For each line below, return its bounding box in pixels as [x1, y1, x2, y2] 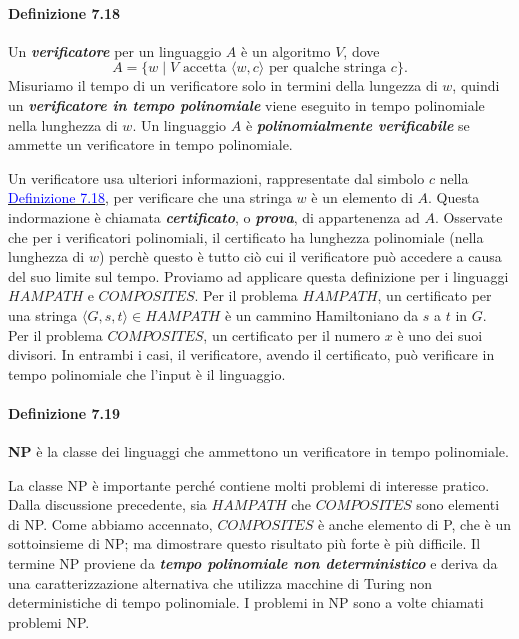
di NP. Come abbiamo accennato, [8, 513, 213, 534]
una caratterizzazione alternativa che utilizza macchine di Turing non [8, 572, 433, 593]
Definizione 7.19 [8, 402, 121, 423]
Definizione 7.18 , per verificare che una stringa [8, 187, 292, 208]
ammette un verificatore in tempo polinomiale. [8, 134, 293, 155]
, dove [343, 40, 380, 61]
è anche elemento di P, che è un [317, 513, 512, 534]
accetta [182, 61, 227, 76]
